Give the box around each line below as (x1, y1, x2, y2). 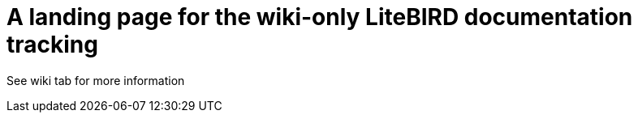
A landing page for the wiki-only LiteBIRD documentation (6, 3, 633, 31)
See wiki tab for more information (6, 73, 185, 87)
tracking (6, 31, 98, 58)
